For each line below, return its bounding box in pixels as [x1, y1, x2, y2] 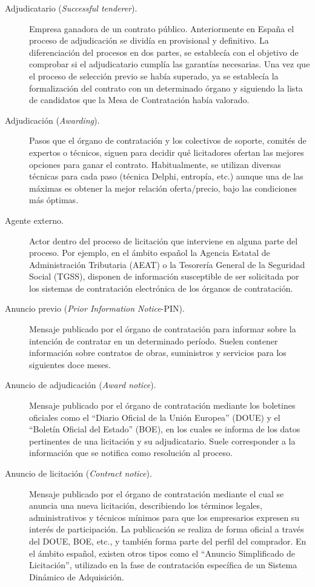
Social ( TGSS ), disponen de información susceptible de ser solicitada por [29, 270, 299, 283]
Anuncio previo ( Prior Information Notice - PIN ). [5, 302, 185, 315]
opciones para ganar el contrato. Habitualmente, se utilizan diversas [29, 158, 281, 170]
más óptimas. [29, 193, 79, 206]
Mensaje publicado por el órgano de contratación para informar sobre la [29, 323, 296, 335]
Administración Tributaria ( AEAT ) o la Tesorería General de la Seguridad [29, 258, 305, 270]
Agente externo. [5, 213, 64, 226]
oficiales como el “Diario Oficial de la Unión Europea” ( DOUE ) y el [29, 411, 280, 423]
